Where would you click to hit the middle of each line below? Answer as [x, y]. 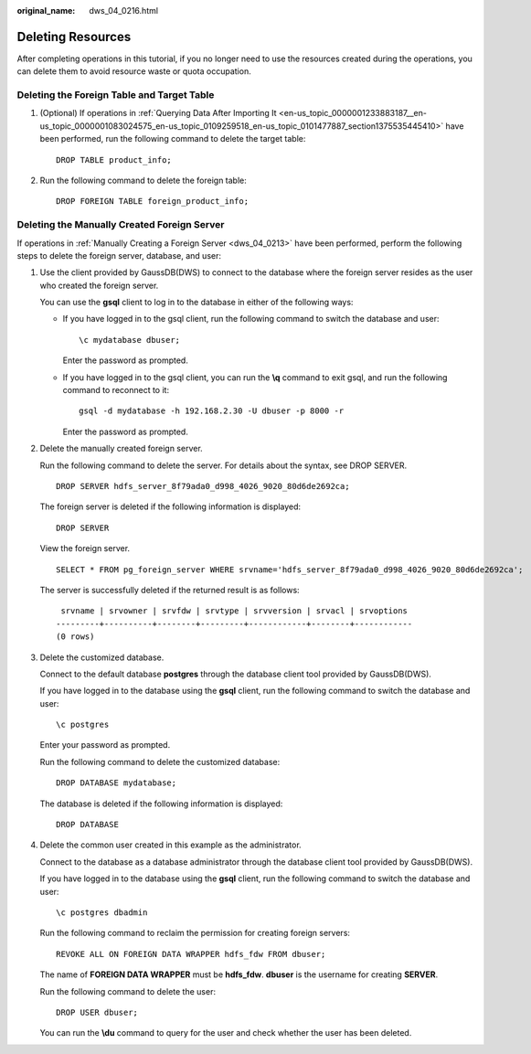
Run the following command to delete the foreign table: [143, 180]
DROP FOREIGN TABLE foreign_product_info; [153, 202]
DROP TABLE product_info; [114, 160]
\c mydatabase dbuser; [130, 340]
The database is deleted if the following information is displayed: [161, 804]
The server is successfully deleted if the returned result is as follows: [170, 590]
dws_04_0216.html [124, 11]
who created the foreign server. [99, 285]
